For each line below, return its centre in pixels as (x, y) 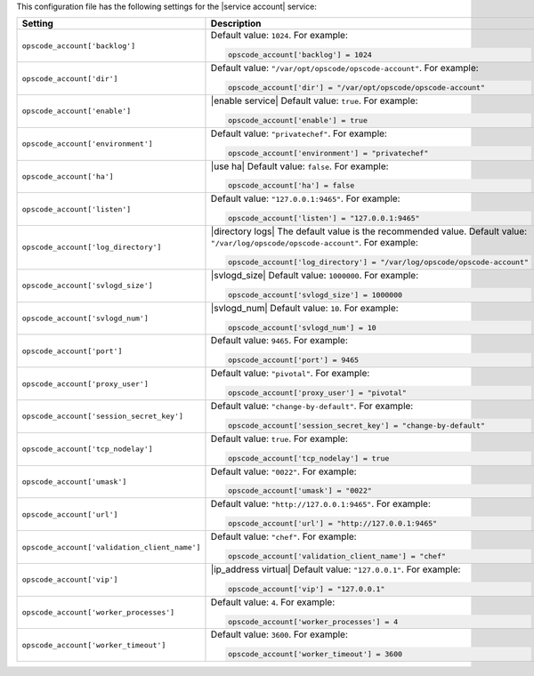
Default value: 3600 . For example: (279, 634)
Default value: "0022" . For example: (283, 471)
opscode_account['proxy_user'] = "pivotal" (317, 393)
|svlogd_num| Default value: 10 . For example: (305, 308)
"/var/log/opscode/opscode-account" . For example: (314, 243)
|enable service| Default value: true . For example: (314, 101)
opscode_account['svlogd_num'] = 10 (303, 328)
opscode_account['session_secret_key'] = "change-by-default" (356, 426)
